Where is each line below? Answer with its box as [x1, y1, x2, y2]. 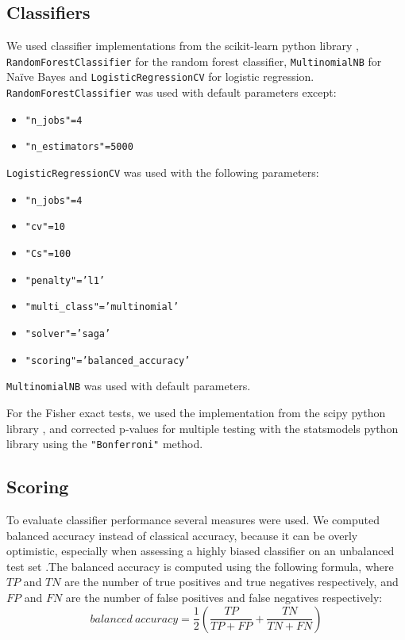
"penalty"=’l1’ [25, 274, 106, 286]
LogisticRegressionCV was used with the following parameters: [6, 164, 319, 181]
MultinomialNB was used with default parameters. [6, 377, 251, 394]
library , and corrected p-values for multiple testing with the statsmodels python [6, 420, 399, 436]
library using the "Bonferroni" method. [6, 435, 203, 452]
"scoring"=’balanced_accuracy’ [25, 354, 191, 366]
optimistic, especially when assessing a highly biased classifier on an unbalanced [6, 542, 395, 559]
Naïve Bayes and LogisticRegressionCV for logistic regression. [6, 68, 314, 85]
